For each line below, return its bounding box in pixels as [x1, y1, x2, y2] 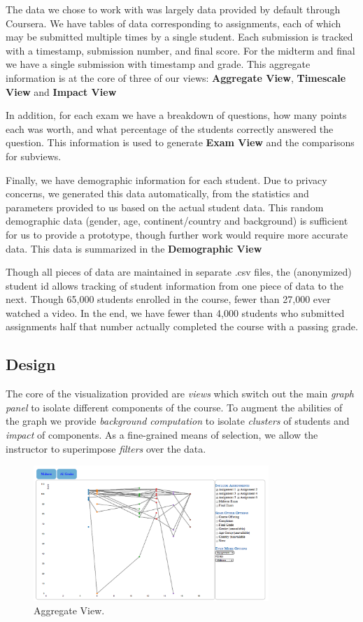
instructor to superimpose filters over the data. [6, 441, 206, 455]
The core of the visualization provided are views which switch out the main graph [6, 386, 355, 401]
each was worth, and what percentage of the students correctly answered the [6, 121, 334, 136]
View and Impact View [6, 84, 117, 99]
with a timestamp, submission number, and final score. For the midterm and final [6, 43, 355, 57]
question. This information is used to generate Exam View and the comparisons [6, 135, 355, 150]
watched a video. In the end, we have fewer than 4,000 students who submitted [6, 305, 345, 320]
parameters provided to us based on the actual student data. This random [6, 199, 324, 214]
